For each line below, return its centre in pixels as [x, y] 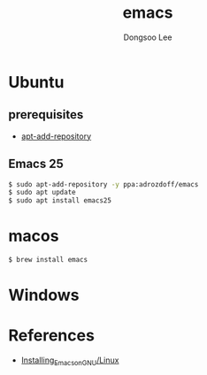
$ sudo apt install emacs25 [60, 201]
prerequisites [46, 115]
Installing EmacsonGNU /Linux [70, 361]
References [51, 336]
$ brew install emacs [48, 260]
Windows [44, 295]
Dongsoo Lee [148, 37]
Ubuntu [36, 82]
